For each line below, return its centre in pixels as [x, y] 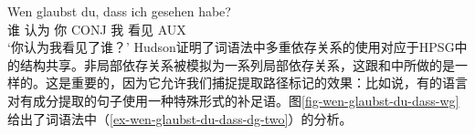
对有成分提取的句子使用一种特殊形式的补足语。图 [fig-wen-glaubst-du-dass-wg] [233, 100]
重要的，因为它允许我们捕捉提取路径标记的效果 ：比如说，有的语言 [269, 83]
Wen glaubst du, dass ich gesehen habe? [119, 11]
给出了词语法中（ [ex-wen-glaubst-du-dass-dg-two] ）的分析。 [180, 118]
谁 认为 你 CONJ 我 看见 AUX [97, 29]
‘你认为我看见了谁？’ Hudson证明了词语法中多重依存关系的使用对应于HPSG [231, 47]
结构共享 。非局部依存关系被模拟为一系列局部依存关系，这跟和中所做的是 [237, 64]
